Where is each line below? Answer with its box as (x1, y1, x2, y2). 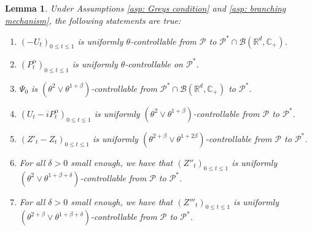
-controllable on (125, 57, 183, 70)
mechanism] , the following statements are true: (5, 13, 181, 26)
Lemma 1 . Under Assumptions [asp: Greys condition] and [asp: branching (5, 2, 286, 14)
